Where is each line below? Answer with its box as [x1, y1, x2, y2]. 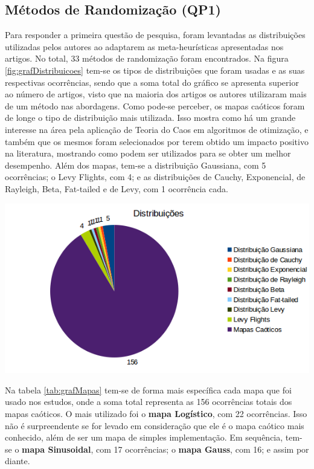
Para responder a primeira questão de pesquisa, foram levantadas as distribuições [5, 28, 306, 41]
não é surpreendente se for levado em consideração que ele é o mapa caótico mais [5, 419, 304, 432]
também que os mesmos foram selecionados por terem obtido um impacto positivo [5, 135, 309, 147]
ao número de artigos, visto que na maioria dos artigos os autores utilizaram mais [5, 88, 307, 100]
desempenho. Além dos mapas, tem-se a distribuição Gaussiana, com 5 [5, 158, 266, 171]
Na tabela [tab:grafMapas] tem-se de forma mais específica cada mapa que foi [5, 383, 292, 396]
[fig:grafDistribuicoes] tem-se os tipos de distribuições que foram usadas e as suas [5, 63, 305, 76]
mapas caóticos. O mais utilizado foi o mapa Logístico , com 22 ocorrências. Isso [5, 407, 307, 419]
